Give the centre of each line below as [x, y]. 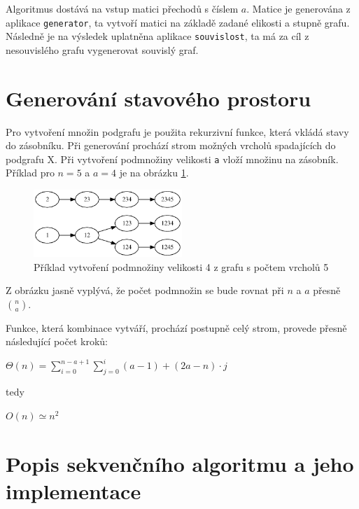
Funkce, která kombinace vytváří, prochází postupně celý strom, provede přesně [176, 327]
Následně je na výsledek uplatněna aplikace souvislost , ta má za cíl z [157, 36]
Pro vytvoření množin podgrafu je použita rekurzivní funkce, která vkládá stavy [177, 131]
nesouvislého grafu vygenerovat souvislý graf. [102, 49]
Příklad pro [30, 173]
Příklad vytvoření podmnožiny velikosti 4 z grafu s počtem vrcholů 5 [181, 266]
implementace [73, 490]
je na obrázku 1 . [154, 173]
